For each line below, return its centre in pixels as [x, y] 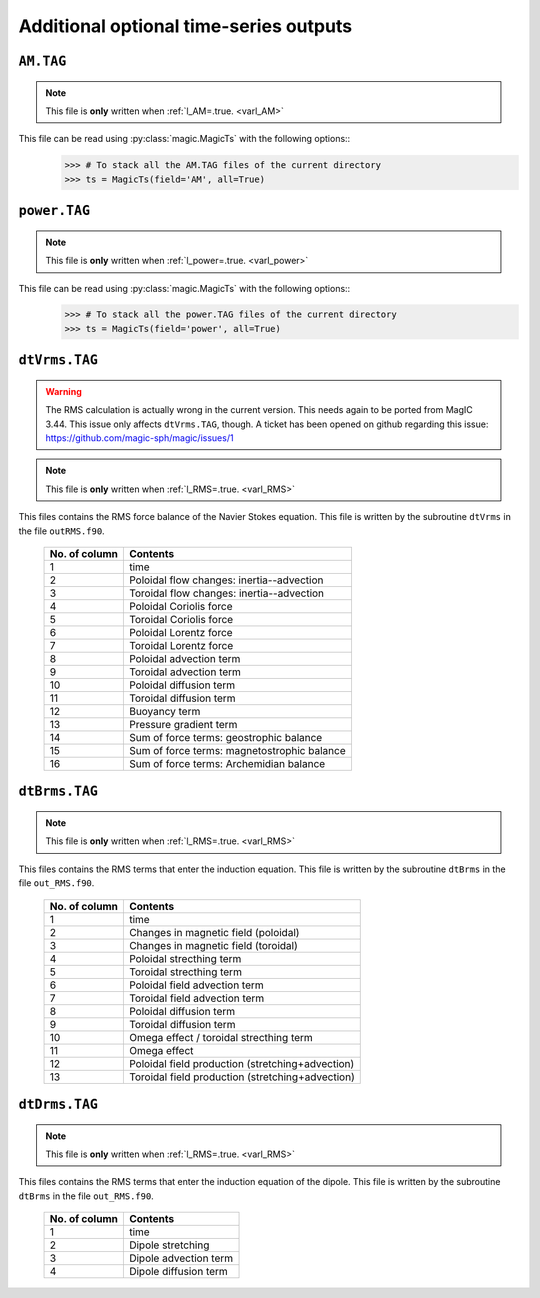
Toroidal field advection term [196, 998]
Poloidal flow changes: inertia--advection [226, 580]
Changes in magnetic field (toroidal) [213, 945]
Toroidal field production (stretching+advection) [241, 1077]
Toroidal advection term [185, 672]
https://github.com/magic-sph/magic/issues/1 [139, 438]
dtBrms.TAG [58, 791]
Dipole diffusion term [178, 1272]
